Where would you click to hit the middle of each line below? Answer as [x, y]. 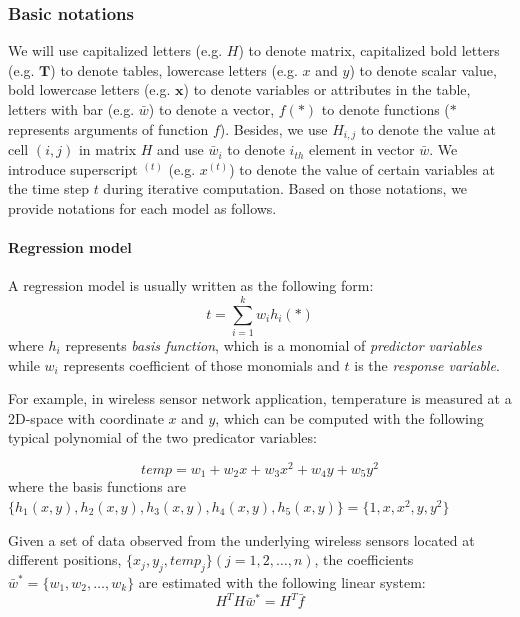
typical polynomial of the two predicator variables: [162, 437]
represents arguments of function [108, 128]
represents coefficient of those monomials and [201, 364]
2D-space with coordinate [86, 417]
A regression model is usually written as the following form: [191, 285]
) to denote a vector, [211, 109]
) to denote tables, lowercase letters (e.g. [174, 69]
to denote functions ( [385, 109]
